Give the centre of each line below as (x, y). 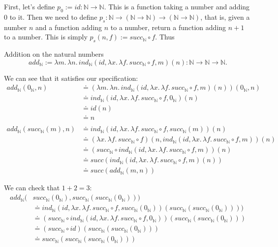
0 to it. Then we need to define (51, 17)
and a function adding (69, 27)
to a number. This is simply (46, 37)
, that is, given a (225, 17)
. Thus (165, 37)
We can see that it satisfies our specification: (71, 78)
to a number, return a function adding (168, 27)
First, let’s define (30, 6)
